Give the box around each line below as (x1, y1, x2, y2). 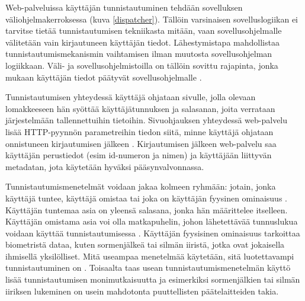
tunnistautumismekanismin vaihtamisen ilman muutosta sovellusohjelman (5, 47, 272, 60)
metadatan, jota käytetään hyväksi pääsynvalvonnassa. (5, 160, 204, 172)
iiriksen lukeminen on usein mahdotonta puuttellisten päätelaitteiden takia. (5, 284, 279, 297)
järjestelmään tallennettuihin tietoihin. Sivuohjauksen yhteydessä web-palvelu (5, 114, 288, 126)
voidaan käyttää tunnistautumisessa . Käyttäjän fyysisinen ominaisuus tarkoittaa (5, 226, 300, 239)
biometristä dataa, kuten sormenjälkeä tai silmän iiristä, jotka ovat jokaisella (5, 238, 285, 251)
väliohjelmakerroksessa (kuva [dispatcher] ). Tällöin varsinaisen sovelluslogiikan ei (5, 12, 298, 25)
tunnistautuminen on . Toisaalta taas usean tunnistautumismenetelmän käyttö (5, 261, 291, 274)
